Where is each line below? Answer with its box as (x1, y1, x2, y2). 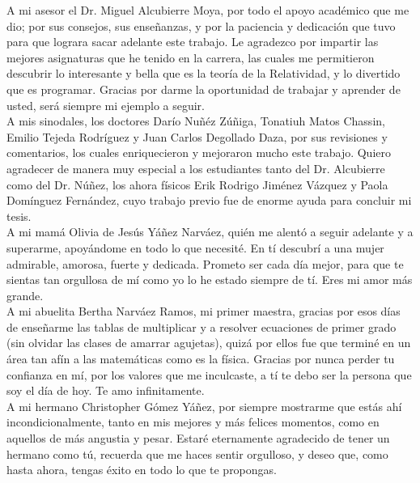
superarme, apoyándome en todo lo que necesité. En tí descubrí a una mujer (6, 239, 384, 256)
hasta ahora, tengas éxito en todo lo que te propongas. (6, 461, 277, 478)
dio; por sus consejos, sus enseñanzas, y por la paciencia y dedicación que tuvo (6, 17, 396, 34)
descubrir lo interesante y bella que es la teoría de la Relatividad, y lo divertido (6, 65, 401, 82)
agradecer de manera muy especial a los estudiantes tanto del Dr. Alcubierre (6, 159, 385, 176)
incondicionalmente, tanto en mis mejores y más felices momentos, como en (6, 413, 380, 430)
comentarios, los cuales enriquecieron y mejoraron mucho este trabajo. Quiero (6, 144, 392, 161)
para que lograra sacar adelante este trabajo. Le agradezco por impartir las (6, 33, 379, 50)
